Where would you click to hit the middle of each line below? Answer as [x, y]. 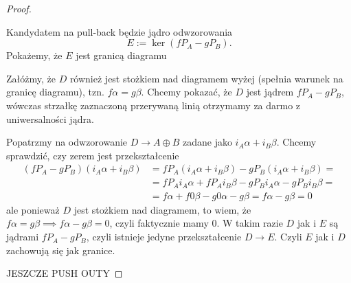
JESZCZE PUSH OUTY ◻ [65, 273]
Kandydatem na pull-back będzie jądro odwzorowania [120, 31]
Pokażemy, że [34, 55]
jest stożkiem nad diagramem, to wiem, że [162, 209]
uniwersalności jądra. [50, 118]
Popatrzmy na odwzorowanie [67, 142]
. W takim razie [250, 223]
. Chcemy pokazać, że [186, 92]
